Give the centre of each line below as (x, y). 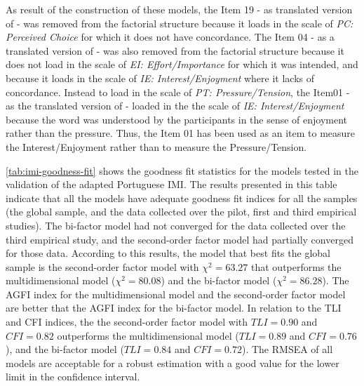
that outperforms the (296, 266)
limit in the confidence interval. (73, 377)
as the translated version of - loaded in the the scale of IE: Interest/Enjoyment (175, 106)
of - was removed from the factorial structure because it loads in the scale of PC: (180, 23)
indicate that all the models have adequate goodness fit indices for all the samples (182, 198)
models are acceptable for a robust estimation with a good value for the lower (173, 362)
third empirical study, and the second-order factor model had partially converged (180, 239)
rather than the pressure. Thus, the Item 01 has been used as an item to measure (181, 133)
